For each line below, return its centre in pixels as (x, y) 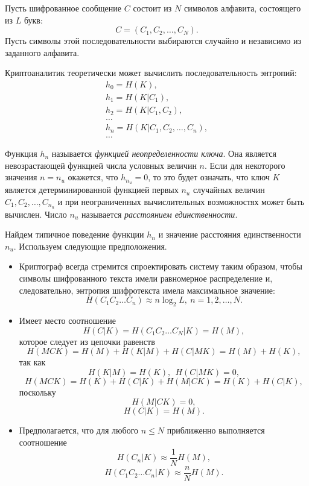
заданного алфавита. (42, 52)
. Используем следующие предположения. (90, 246)
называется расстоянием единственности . (159, 214)
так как (32, 362)
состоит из (152, 8)
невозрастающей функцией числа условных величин (101, 165)
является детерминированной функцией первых (92, 190)
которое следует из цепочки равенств (87, 341)
